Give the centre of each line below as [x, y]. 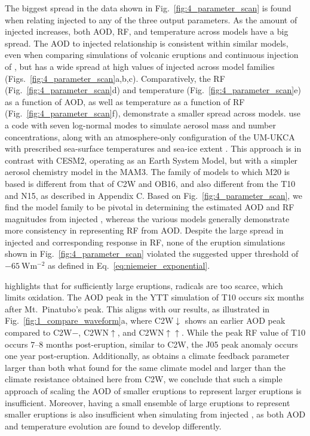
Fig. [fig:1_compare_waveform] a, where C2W [89, 320]
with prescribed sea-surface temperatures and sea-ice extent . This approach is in [153, 148]
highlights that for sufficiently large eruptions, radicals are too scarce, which [144, 285]
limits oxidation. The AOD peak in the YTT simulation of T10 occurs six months [155, 297]
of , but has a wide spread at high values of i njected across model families [140, 66]
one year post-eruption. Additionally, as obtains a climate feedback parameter [147, 356]
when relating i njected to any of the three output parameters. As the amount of [151, 19]
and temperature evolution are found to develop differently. [113, 426]
